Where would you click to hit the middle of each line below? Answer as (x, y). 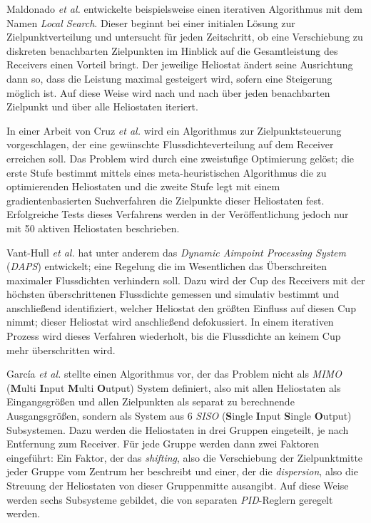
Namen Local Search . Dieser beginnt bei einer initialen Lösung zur (151, 22)
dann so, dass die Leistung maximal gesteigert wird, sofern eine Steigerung (169, 78)
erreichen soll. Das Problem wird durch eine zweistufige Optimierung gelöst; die (181, 158)
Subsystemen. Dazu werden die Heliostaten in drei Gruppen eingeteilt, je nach (178, 429)
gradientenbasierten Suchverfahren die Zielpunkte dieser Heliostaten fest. (166, 200)
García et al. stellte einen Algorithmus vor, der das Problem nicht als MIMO (174, 374)
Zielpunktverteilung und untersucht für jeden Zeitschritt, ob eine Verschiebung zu (185, 37)
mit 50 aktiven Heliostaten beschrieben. (93, 228)
